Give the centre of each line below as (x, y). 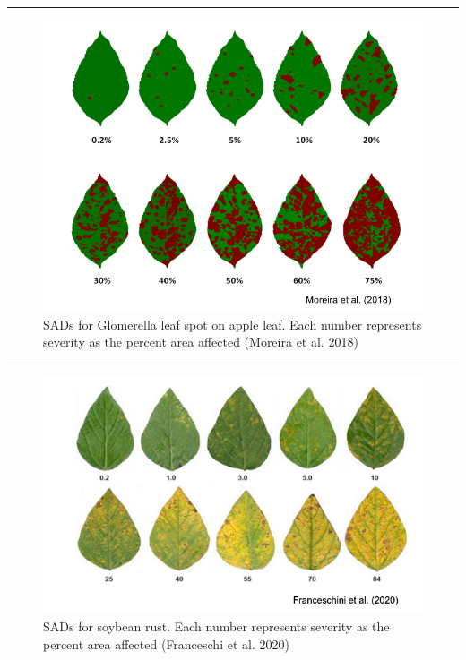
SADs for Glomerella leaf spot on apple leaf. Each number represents (233, 324)
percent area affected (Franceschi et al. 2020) (166, 643)
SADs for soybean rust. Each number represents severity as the (216, 626)
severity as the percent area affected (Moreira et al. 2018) (201, 342)
